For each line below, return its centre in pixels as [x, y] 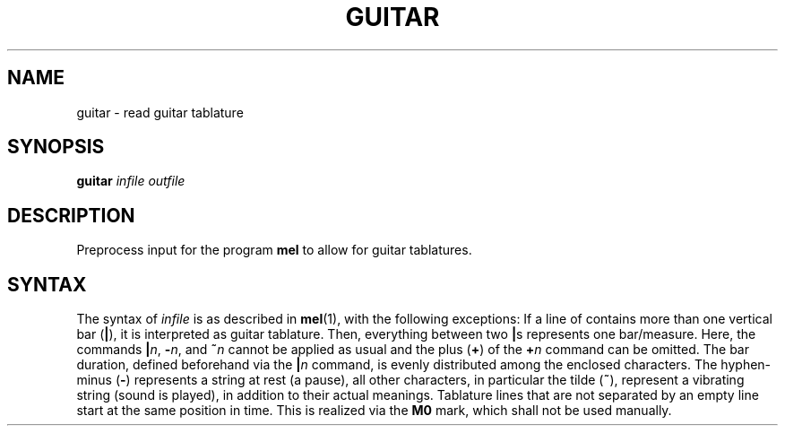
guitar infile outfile [131, 181]
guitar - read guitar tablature [160, 112]
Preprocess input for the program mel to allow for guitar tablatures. [274, 250]
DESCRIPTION [71, 215]
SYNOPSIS [56, 147]
